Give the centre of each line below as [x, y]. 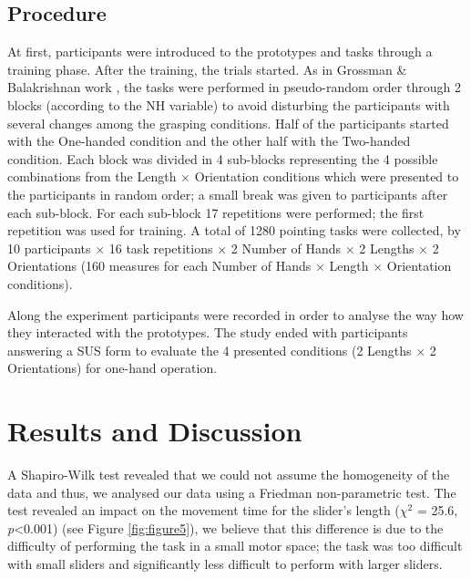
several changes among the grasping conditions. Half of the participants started [228, 123]
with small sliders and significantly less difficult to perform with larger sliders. [225, 563]
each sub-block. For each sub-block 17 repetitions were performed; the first [216, 212]
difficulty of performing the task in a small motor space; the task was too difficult [235, 546]
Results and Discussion [155, 431]
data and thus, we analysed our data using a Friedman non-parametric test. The [232, 492]
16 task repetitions [161, 248]
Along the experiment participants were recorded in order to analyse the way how [235, 314]
